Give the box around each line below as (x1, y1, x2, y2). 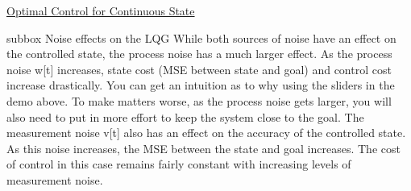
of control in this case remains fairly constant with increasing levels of (6, 156, 351, 172)
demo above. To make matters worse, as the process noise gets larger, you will (6, 92, 392, 109)
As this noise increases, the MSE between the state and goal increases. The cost (6, 139, 401, 156)
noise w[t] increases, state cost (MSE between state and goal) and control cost (6, 60, 392, 77)
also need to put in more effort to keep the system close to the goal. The (6, 108, 364, 125)
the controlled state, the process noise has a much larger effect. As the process (6, 45, 392, 62)
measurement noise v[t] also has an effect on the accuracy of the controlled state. (6, 124, 406, 141)
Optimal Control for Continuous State (6, 2, 195, 19)
